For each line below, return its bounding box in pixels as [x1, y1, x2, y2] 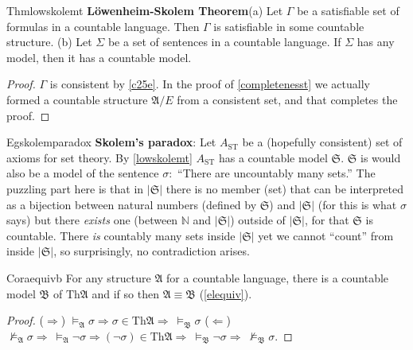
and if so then [92, 285, 159, 301]
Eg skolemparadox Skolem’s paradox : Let [6, 134, 216, 150]
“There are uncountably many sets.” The [177, 165, 376, 181]
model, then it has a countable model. [6, 49, 192, 65]
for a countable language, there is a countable [166, 269, 389, 286]
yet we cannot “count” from [258, 227, 394, 243]
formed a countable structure [6, 91, 148, 107]
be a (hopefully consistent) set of [242, 134, 403, 150]
